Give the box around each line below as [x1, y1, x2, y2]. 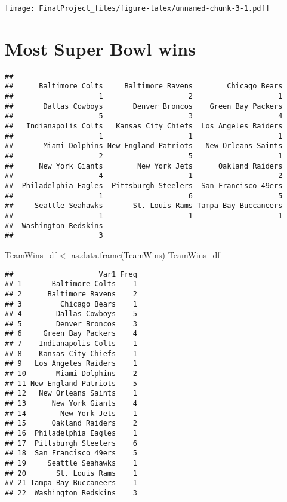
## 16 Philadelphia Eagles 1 [5, 429, 137, 438]
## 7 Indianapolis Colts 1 [5, 339, 137, 348]
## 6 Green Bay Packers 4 [5, 329, 137, 338]
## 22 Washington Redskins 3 [5, 488, 137, 497]
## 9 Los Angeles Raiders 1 [5, 359, 137, 368]
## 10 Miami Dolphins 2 [5, 369, 137, 378]
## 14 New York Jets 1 [5, 409, 137, 418]
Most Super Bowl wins [5, 36, 196, 60]
